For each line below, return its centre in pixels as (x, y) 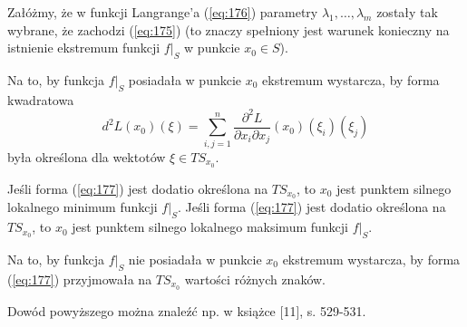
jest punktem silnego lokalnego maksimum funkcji (210, 227)
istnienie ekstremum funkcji (84, 48)
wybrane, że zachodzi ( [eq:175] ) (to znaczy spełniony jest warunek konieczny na (229, 29)
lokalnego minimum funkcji (83, 207)
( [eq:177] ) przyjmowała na (80, 279)
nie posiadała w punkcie (195, 259)
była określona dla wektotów (87, 156)
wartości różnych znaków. (255, 279)
